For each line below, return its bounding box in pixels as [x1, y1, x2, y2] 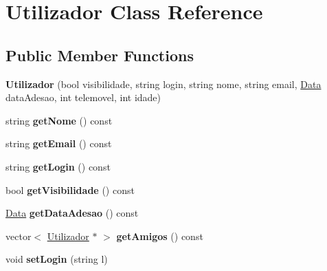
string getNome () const [5, 113, 113, 127]
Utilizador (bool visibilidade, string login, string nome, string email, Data [5, 76, 322, 91]
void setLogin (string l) [5, 252, 108, 266]
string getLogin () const [5, 159, 111, 173]
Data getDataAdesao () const [5, 206, 139, 220]
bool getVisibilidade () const [5, 182, 135, 197]
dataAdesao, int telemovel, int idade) [5, 90, 161, 105]
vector [5, 228, 32, 243]
